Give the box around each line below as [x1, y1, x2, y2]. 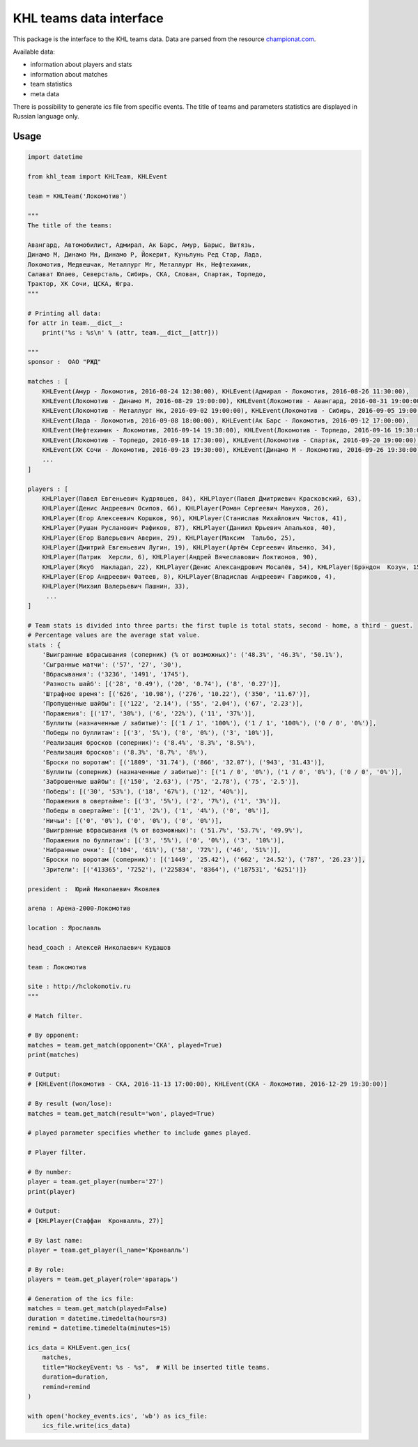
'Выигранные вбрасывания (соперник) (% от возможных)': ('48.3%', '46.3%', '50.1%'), [42, 651, 344, 659]
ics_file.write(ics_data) [42, 1422, 131, 1430]
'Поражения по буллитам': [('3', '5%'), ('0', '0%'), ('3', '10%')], [42, 836, 285, 844]
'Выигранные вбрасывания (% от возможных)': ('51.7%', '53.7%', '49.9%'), [42, 826, 303, 835]
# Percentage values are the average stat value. [27, 631, 201, 639]
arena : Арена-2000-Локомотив [27, 904, 131, 913]
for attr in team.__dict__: [27, 319, 123, 327]
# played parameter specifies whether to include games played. [27, 1129, 252, 1137]
